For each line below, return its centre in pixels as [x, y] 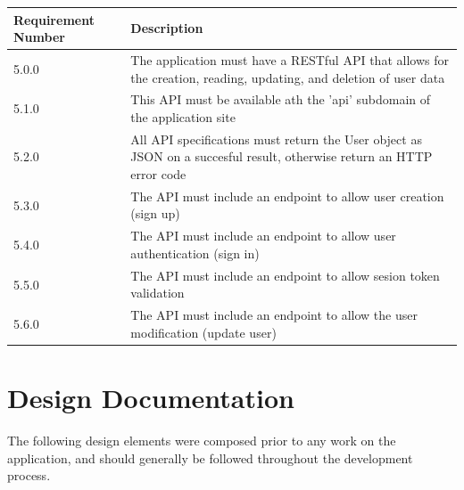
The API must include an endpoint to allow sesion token [285, 275]
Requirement [54, 19]
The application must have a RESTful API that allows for [290, 59]
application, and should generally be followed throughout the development [210, 457]
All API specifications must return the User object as [276, 139]
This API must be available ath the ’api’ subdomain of [281, 99]
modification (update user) [203, 332]
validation [157, 293]
